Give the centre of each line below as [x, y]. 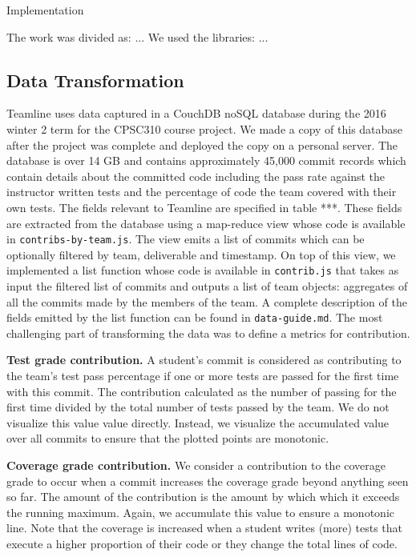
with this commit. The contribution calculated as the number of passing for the [202, 391]
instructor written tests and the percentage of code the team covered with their [202, 192]
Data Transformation [95, 80]
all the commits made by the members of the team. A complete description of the [207, 301]
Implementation [45, 10]
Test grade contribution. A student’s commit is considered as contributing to [204, 360]
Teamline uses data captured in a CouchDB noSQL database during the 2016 [196, 113]
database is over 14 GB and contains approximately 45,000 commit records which [206, 160]
